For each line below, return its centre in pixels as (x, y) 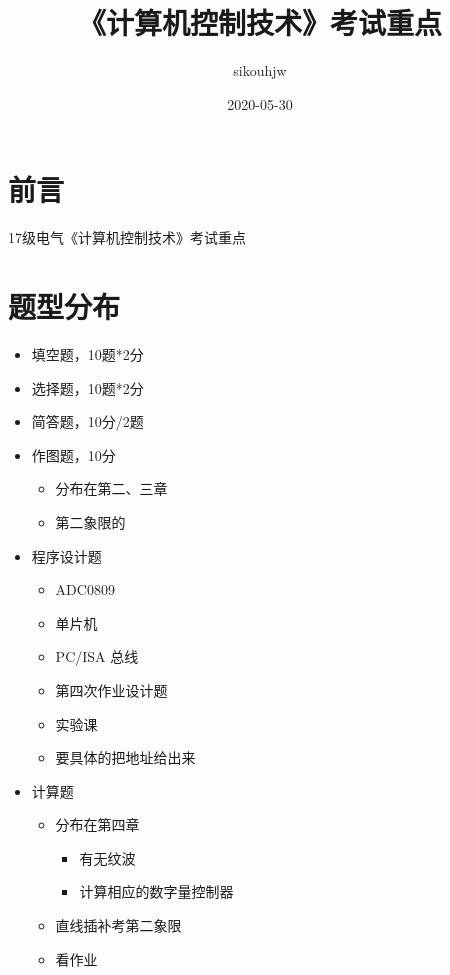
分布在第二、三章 (111, 488)
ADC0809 (85, 589)
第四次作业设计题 (111, 689)
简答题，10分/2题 (87, 421)
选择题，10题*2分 (87, 387)
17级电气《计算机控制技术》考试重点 (127, 237)
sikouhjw (260, 70)
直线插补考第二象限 (118, 925)
